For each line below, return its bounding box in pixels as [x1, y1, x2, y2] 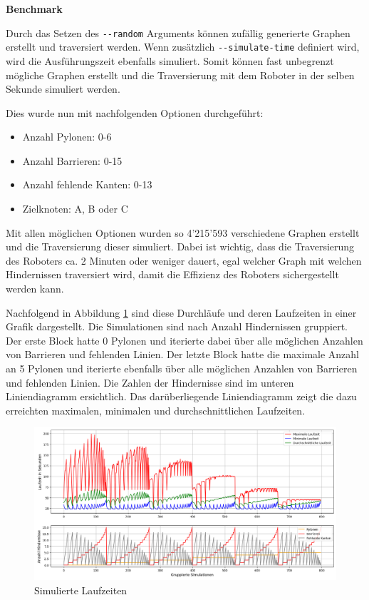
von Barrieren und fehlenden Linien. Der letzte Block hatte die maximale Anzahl [6, 347, 359, 362]
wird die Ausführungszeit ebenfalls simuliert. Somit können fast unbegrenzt [6, 53, 334, 68]
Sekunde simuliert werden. [6, 81, 120, 96]
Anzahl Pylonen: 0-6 [22, 129, 112, 144]
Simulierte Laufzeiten [34, 583, 128, 598]
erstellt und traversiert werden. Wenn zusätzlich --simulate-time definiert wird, [6, 39, 360, 54]
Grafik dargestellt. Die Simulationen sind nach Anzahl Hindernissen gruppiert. [6, 319, 348, 334]
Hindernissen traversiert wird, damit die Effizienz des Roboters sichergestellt [6, 267, 339, 282]
